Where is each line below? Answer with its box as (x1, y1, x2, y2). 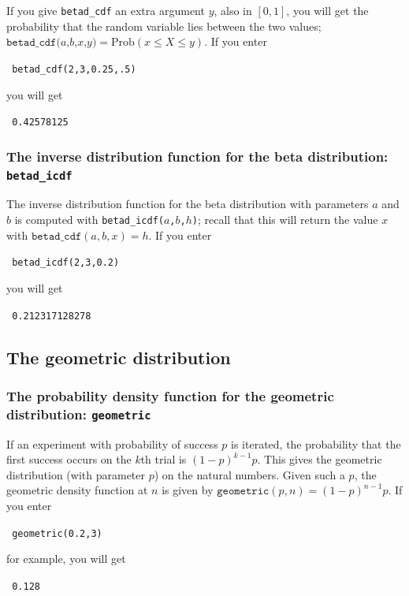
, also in (214, 2, 252, 18)
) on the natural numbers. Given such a (154, 466, 345, 482)
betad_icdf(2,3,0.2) (12, 257, 120, 269)
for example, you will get (6, 550, 126, 567)
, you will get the (286, 2, 369, 18)
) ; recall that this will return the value (191, 211, 378, 228)
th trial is (140, 451, 187, 467)
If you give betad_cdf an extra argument (6, 2, 205, 18)
